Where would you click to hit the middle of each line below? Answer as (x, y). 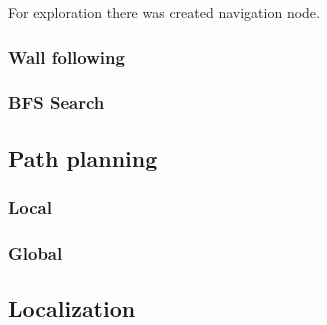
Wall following (66, 56)
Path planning (83, 157)
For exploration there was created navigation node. (164, 12)
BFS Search (56, 102)
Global (35, 252)
